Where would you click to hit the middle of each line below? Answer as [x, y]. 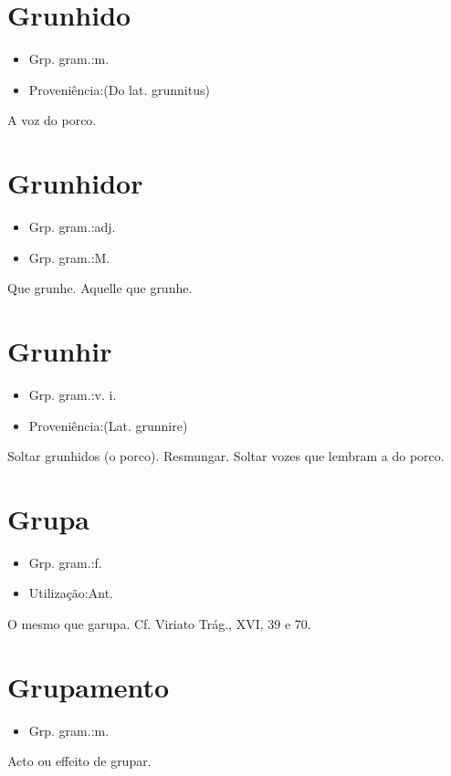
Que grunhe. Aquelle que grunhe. [100, 288]
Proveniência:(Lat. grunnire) [108, 425]
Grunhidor [75, 183]
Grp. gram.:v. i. [73, 394]
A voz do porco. [52, 120]
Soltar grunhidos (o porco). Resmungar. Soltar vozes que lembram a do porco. [226, 456]
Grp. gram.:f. [65, 562]
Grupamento [89, 686]
